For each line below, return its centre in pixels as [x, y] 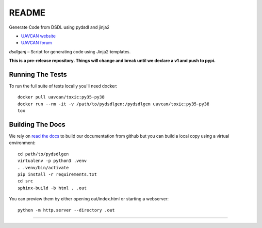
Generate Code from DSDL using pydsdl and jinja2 [59, 27]
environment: [22, 143]
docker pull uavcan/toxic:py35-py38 [61, 97]
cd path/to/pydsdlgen [43, 154]
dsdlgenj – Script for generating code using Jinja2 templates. [70, 51]
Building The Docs [37, 124]
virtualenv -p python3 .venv [52, 161]
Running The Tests [38, 74]
